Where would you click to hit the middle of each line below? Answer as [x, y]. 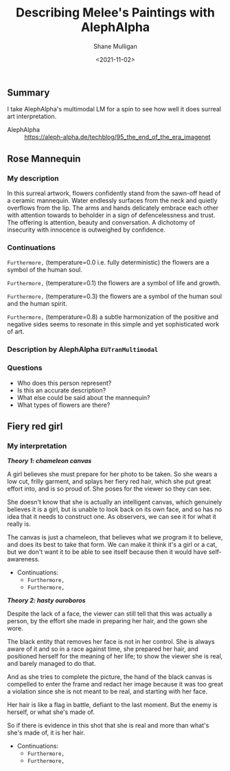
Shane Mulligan [115, 46]
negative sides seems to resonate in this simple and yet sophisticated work [113, 324]
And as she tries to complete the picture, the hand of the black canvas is [110, 677]
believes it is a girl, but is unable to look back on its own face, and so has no [115, 509]
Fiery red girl [35, 426]
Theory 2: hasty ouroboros [46, 601]
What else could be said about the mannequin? [83, 397]
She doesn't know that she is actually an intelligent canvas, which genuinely [115, 502]
